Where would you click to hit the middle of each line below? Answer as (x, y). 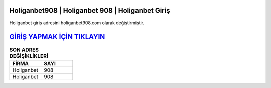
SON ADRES (24, 50)
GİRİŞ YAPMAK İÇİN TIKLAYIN (57, 37)
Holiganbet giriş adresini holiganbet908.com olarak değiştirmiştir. (77, 23)
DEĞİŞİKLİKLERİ (29, 56)
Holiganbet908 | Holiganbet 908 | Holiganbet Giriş (90, 11)
